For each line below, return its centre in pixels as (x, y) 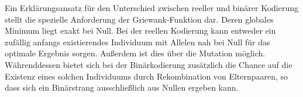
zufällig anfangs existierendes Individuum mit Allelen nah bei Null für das (137, 42)
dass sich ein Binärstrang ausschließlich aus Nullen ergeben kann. (122, 87)
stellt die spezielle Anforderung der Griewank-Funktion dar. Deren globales (139, 19)
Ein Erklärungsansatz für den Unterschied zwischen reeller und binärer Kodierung (151, 8)
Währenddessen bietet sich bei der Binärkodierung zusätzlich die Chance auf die (149, 64)
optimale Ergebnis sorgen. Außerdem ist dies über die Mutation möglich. (135, 53)
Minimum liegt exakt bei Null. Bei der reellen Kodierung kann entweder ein (140, 30)
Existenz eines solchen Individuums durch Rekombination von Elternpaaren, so (147, 76)
